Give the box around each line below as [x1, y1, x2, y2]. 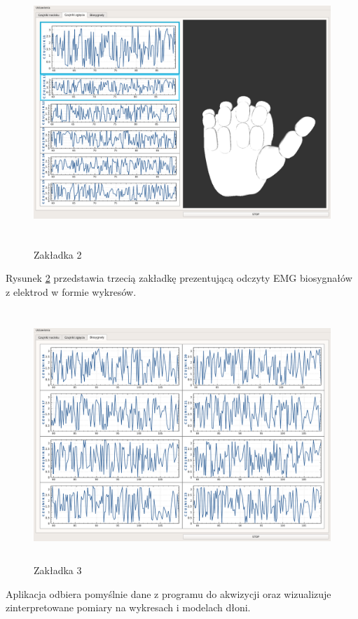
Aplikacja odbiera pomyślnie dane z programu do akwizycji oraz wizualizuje [6, 586, 331, 601]
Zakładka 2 [34, 247, 82, 261]
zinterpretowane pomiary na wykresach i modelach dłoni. [6, 600, 251, 615]
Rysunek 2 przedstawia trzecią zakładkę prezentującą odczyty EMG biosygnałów [6, 271, 352, 285]
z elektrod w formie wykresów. [6, 284, 137, 299]
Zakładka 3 [34, 562, 82, 577]
